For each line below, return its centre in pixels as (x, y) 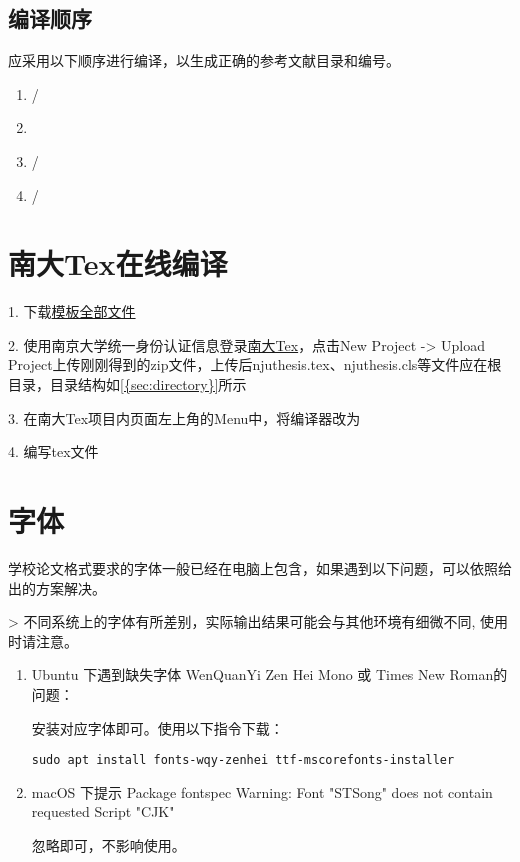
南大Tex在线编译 (118, 263)
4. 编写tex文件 (53, 451)
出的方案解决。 (57, 587)
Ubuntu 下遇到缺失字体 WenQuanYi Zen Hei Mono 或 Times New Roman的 (269, 674)
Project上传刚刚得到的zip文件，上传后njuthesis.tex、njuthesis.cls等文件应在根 (255, 364)
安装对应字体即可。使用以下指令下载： (157, 727)
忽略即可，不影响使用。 (108, 844)
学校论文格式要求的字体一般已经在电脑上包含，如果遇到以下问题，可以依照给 (260, 567)
